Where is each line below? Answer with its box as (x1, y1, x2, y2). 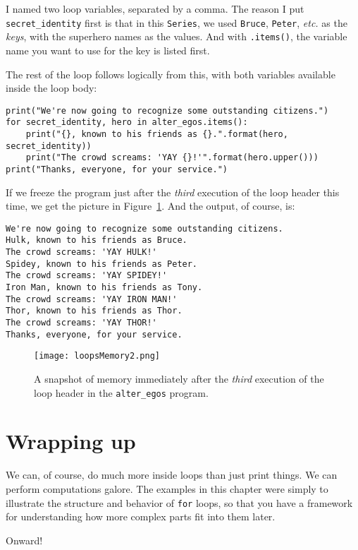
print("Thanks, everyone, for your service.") (6, 164, 228, 174)
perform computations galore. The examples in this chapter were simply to (6, 482, 328, 496)
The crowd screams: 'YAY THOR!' (6, 318, 157, 328)
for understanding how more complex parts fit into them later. (6, 509, 276, 524)
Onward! (6, 532, 43, 547)
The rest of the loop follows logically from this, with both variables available (6, 66, 335, 81)
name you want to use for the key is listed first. (6, 42, 210, 57)
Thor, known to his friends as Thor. (6, 306, 183, 316)
